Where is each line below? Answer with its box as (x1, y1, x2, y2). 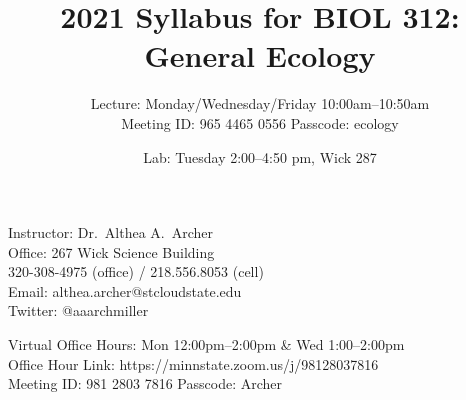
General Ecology (144, 35, 376, 76)
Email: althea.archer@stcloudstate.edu (8, 280, 242, 301)
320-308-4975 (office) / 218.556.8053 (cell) (8, 261, 264, 282)
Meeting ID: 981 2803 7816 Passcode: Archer (8, 373, 282, 394)
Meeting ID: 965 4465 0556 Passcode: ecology (121, 112, 399, 133)
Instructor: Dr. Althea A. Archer (8, 222, 214, 243)
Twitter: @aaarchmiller (8, 300, 149, 321)
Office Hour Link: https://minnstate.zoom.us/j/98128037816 (8, 353, 379, 374)
